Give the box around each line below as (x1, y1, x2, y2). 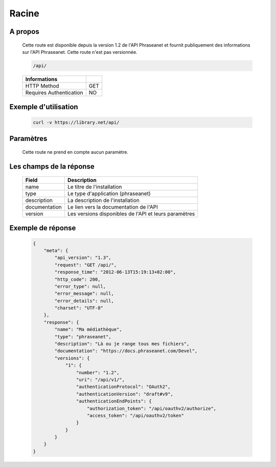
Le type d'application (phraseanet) (67, 190, 151, 197)
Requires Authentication (25, 89, 83, 96)
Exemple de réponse (9, 224, 76, 233)
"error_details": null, (54, 298, 114, 303)
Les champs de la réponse (9, 162, 95, 171)
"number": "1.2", (76, 370, 120, 375)
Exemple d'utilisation (9, 103, 79, 111)
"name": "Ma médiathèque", (54, 327, 122, 333)
